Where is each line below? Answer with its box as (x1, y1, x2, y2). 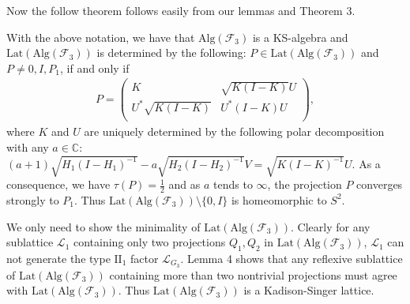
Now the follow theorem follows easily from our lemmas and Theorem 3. (6, 2, 355, 18)
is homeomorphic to (231, 191, 327, 208)
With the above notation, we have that (6, 28, 195, 45)
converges (356, 176, 403, 193)
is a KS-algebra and (252, 28, 348, 45)
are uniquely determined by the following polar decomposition (84, 123, 385, 140)
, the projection (267, 176, 342, 193)
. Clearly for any (291, 218, 371, 235)
